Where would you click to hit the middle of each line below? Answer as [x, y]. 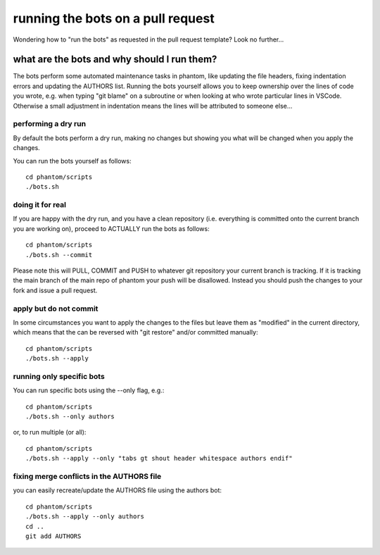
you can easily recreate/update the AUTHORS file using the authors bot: [117, 490]
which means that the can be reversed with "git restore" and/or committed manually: [135, 332]
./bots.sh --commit [59, 255]
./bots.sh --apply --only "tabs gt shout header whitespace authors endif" [159, 459]
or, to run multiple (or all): [50, 432]
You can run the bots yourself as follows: [72, 161]
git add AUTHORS [53, 536]
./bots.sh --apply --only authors [85, 517]
